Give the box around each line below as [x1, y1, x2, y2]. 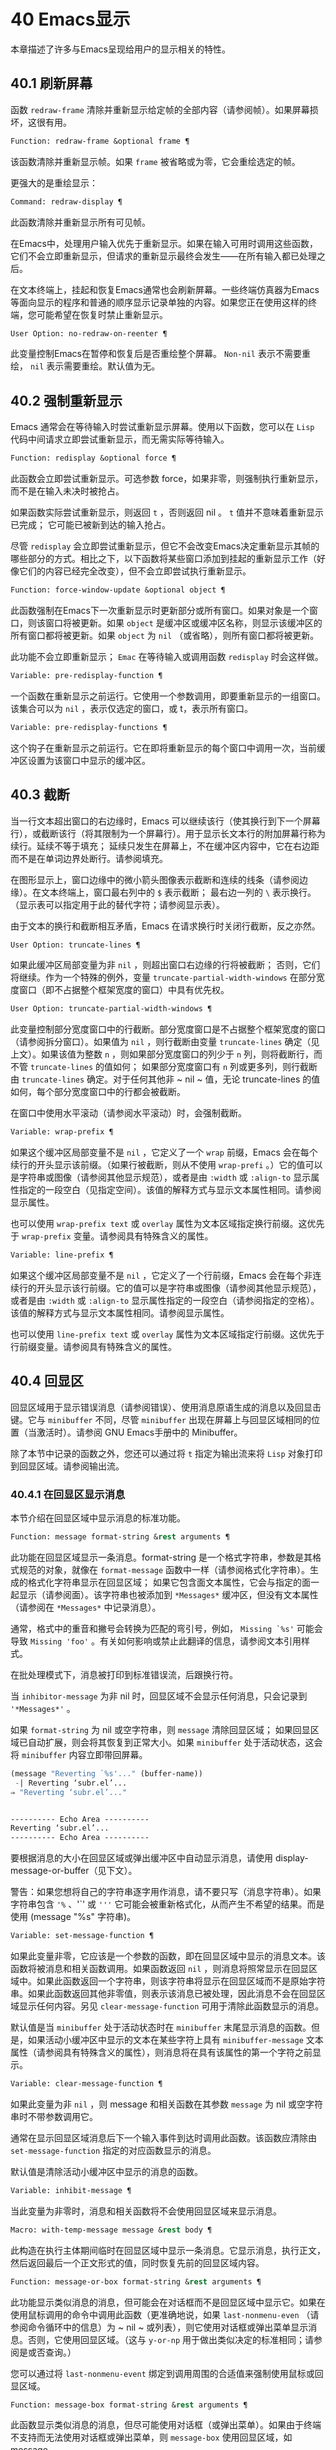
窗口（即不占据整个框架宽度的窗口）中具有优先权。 [18, 984, 230, 996]
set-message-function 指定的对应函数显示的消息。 [10, 2144, 217, 2156]
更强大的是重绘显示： [10, 176, 98, 189]
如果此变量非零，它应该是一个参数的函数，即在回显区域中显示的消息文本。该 [10, 1950, 326, 1962]
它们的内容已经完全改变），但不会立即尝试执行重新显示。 [18, 565, 252, 577]
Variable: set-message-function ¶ [10, 1931, 155, 1941]
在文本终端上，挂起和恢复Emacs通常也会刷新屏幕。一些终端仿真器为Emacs [10, 283, 320, 295]
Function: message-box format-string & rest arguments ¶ [10, 2400, 248, 2410]
